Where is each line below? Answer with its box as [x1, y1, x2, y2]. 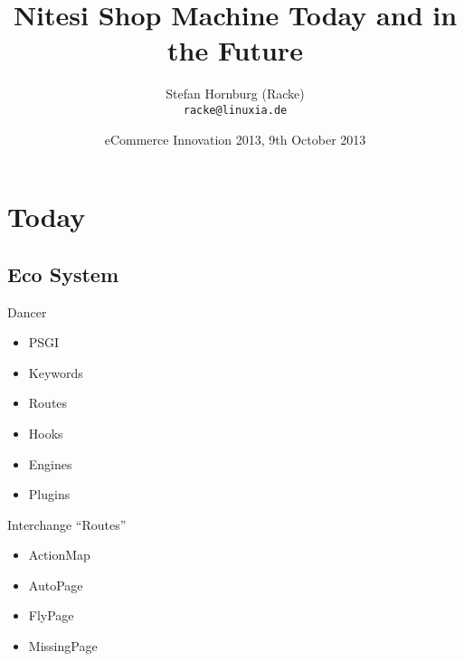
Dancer [7, 302, 47, 321]
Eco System [7, 260, 118, 288]
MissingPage [28, 637, 98, 656]
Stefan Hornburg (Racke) [166, 84, 305, 103]
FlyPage [28, 606, 74, 625]
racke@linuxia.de [183, 103, 288, 117]
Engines [28, 454, 72, 473]
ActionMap [28, 545, 90, 564]
